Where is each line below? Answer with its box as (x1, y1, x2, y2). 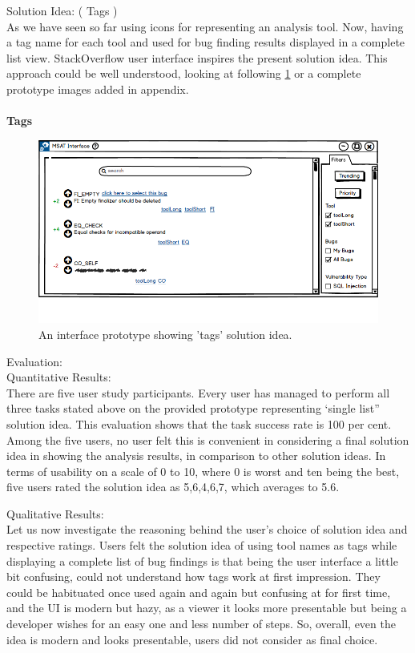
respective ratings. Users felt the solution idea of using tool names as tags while (6, 537, 397, 554)
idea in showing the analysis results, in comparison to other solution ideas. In (6, 447, 386, 464)
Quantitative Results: (6, 369, 111, 385)
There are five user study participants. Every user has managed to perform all (6, 384, 390, 401)
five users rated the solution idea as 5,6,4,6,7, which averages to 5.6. (6, 478, 340, 495)
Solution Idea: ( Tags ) (6, 2, 118, 18)
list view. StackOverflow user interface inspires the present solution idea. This (6, 49, 388, 66)
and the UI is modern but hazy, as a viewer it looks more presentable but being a (6, 599, 407, 616)
